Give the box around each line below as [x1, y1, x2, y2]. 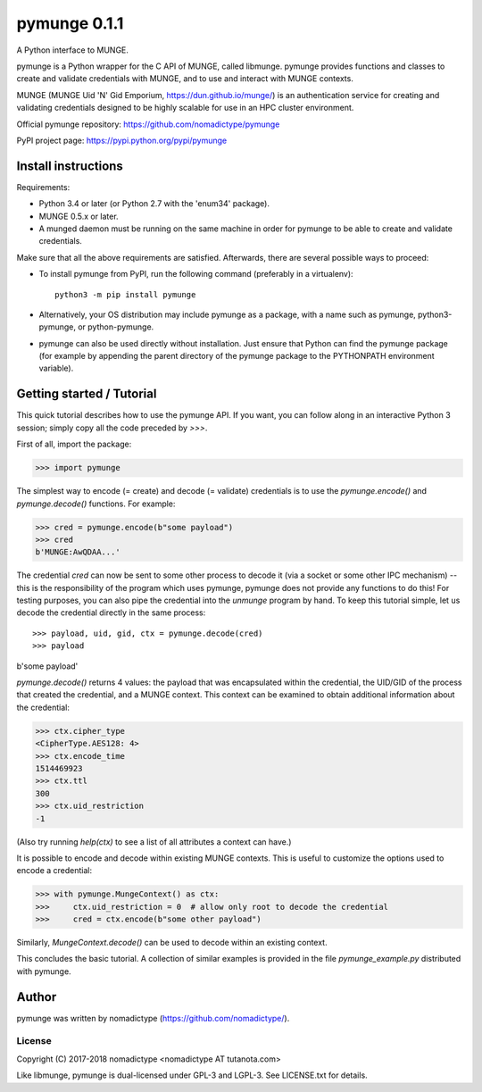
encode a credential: [16, 865, 93, 876]
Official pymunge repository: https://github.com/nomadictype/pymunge [16, 119, 280, 129]
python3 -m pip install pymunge [54, 289, 196, 299]
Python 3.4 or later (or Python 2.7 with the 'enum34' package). [38, 198, 270, 209]
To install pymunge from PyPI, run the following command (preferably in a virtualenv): [38, 269, 353, 279]
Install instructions [16, 158, 124, 173]
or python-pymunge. [77, 321, 154, 332]
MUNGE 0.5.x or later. [38, 211, 120, 221]
